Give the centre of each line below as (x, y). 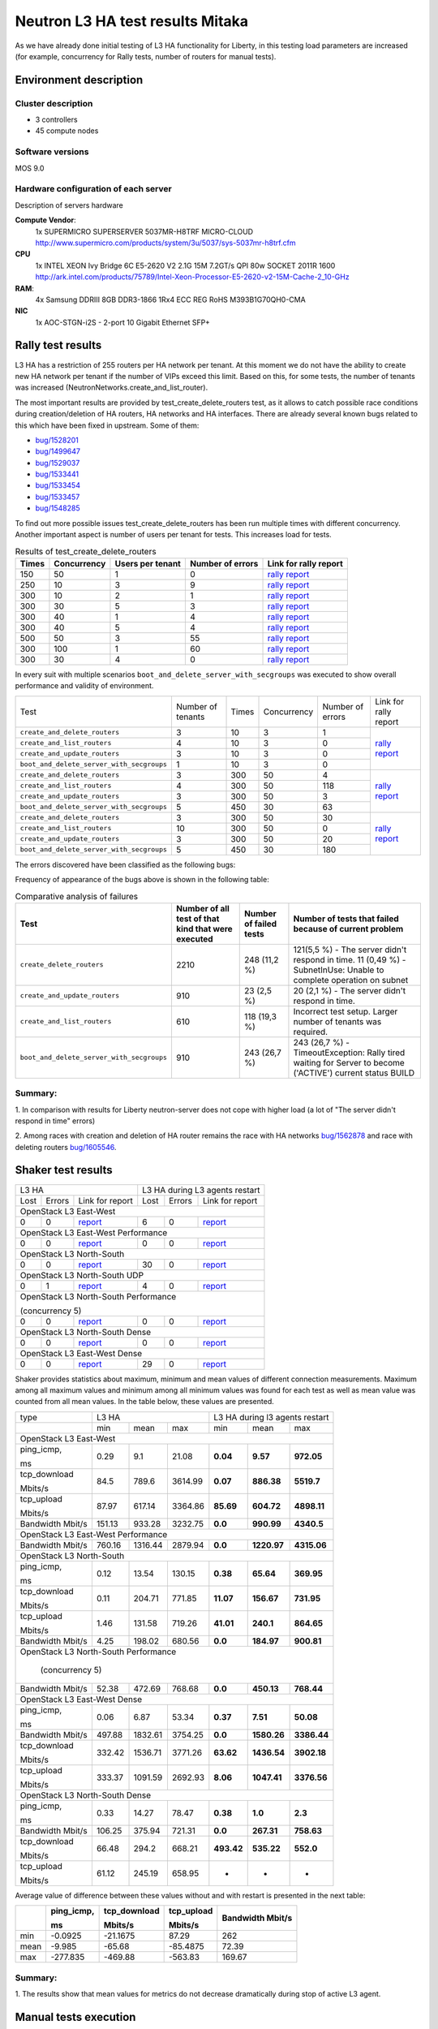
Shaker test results (64, 1170)
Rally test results (58, 345)
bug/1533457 (58, 497)
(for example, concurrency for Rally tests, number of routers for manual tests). (146, 56)
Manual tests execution (75, 2017)
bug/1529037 (58, 463)
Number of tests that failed (346, 919)
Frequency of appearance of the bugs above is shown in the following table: (142, 879)
